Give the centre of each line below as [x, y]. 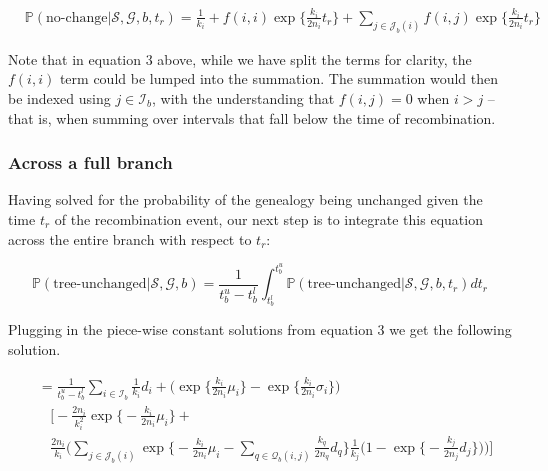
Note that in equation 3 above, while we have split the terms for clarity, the [240, 58]
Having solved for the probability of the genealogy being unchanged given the [245, 199]
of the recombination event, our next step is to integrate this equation [268, 219]
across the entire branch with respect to [130, 238]
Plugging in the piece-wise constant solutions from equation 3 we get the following [260, 329]
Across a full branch [90, 162]
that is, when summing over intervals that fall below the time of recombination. [252, 117]
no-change [76, 17]
